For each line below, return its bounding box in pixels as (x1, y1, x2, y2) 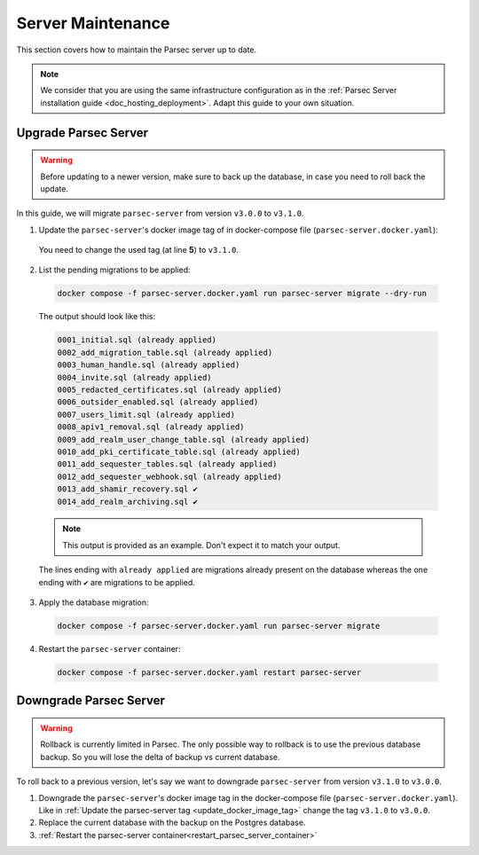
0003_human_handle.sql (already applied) (57, 360, 240, 370)
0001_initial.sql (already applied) (57, 335, 217, 345)
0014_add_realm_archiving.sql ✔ (57, 497, 199, 506)
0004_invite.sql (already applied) (57, 373, 212, 382)
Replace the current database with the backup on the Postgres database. (38, 817, 306, 828)
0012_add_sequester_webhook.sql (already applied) (57, 471, 283, 482)
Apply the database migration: (38, 597, 150, 608)
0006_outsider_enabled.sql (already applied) (57, 397, 259, 407)
